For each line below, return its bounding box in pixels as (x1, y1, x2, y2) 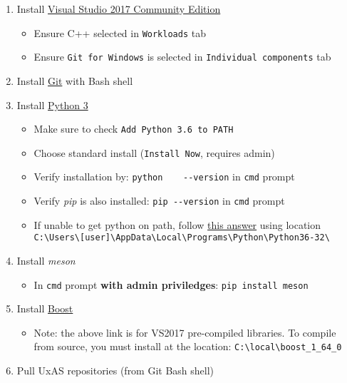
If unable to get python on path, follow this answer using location (33, 217, 321, 232)
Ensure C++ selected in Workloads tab (33, 25, 206, 40)
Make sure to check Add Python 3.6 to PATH (33, 121, 234, 136)
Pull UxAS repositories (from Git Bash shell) (16, 363, 214, 378)
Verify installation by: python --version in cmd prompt (33, 169, 295, 184)
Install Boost (16, 301, 73, 316)
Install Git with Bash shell (16, 73, 133, 88)
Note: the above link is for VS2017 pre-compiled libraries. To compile (33, 325, 336, 339)
